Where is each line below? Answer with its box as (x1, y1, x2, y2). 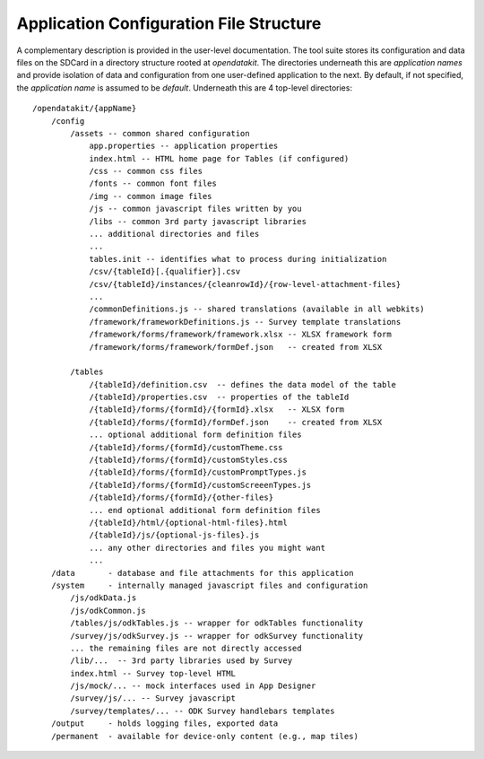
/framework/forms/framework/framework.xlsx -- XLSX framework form (89, 329, 392, 340)
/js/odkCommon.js (70, 606, 147, 615)
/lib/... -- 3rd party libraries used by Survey (70, 656, 293, 666)
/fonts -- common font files (89, 179, 217, 188)
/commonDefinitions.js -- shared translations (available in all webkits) (89, 304, 425, 314)
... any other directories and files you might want (89, 543, 326, 553)
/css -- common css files (89, 166, 203, 177)
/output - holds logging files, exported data (50, 719, 279, 728)
